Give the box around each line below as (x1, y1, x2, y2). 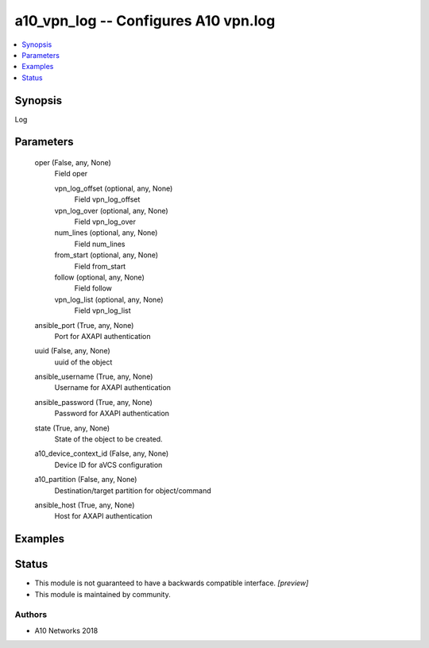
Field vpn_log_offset (74, 195, 141, 204)
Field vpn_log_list (74, 306, 131, 315)
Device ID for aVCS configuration (54, 460, 163, 469)
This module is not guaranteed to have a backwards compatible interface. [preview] (34, 578, 309, 588)
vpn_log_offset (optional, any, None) (54, 183, 173, 193)
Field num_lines (74, 239, 126, 249)
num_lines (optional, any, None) (54, 228, 158, 237)
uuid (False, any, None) (34, 346, 110, 356)
